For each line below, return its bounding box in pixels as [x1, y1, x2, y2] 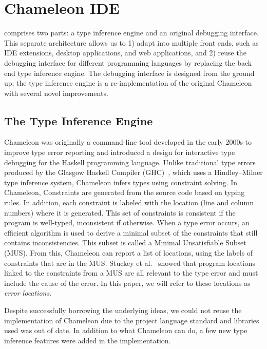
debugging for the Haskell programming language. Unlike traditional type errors [4, 157, 256, 167]
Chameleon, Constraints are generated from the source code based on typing [4, 187, 245, 198]
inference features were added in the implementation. [4, 335, 171, 345]
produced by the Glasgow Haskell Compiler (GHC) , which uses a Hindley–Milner [4, 167, 263, 178]
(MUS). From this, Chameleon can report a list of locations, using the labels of [4, 247, 253, 258]
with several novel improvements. [4, 87, 108, 98]
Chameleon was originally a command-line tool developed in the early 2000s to [4, 137, 252, 147]
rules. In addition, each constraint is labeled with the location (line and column [4, 197, 254, 208]
